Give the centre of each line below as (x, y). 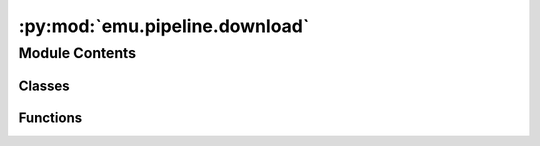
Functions (50, 117)
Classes (44, 85)
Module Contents (77, 53)
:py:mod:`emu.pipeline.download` (164, 26)
